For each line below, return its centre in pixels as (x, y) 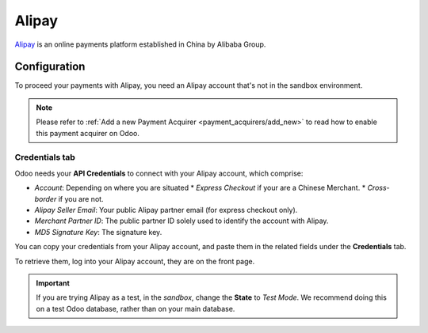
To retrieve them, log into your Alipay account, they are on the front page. (135, 261)
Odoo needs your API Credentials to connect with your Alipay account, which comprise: (159, 173)
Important (53, 283)
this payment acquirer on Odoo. (88, 133)
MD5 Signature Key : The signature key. (98, 232)
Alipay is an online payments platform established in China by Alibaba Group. (140, 44)
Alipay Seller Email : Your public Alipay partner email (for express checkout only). (166, 210)
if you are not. (81, 199)
